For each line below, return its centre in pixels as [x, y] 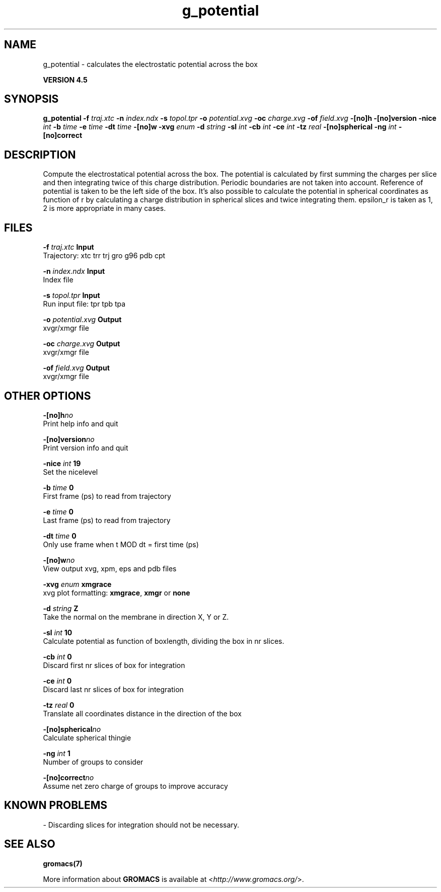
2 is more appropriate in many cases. [104, 208]
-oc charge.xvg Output [82, 344]
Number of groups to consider [93, 762]
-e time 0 [58, 511]
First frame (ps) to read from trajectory [107, 496]
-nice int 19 [62, 463]
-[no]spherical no [72, 729]
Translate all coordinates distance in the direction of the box [142, 713]
